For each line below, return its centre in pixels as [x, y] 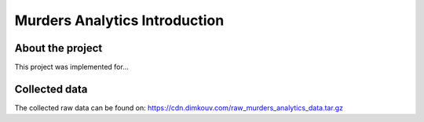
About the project [58, 48]
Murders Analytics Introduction [119, 20]
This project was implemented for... [72, 67]
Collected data [51, 89]
